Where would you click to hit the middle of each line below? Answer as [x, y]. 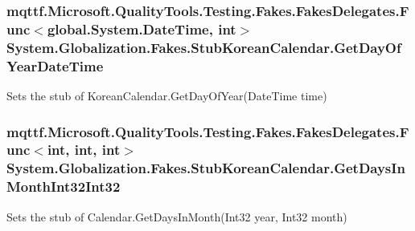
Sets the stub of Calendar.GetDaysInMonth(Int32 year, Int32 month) [177, 216]
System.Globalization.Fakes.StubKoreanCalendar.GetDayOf [204, 47]
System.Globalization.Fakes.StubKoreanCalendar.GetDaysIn [206, 168]
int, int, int [84, 150]
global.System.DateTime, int [142, 28]
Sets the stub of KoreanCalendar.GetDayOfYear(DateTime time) [167, 95]
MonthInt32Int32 [64, 186]
